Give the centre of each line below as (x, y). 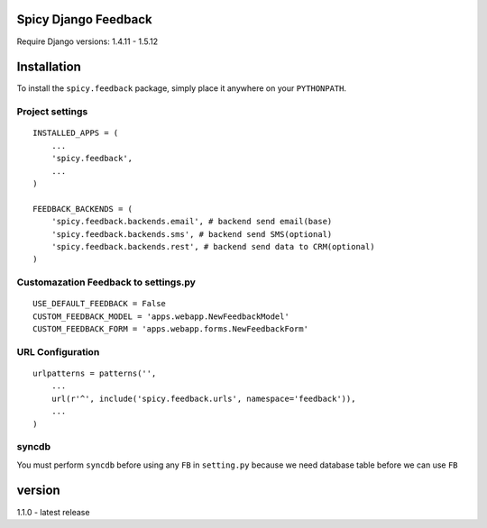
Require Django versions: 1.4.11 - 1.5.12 (87, 41)
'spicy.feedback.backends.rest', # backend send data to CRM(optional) (213, 246)
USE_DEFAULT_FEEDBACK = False (100, 304)
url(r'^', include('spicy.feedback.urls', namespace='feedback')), (203, 398)
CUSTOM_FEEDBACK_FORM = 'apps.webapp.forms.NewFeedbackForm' (170, 329)
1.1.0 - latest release (53, 512)
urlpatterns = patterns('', (95, 373)
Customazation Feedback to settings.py (106, 282)
